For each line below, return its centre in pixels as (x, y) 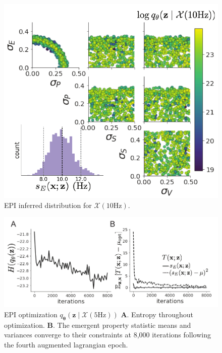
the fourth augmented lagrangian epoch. (66, 344)
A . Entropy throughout (157, 314)
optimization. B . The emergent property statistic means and (98, 325)
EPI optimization (31, 314)
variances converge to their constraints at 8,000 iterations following (107, 335)
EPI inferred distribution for (48, 205)
